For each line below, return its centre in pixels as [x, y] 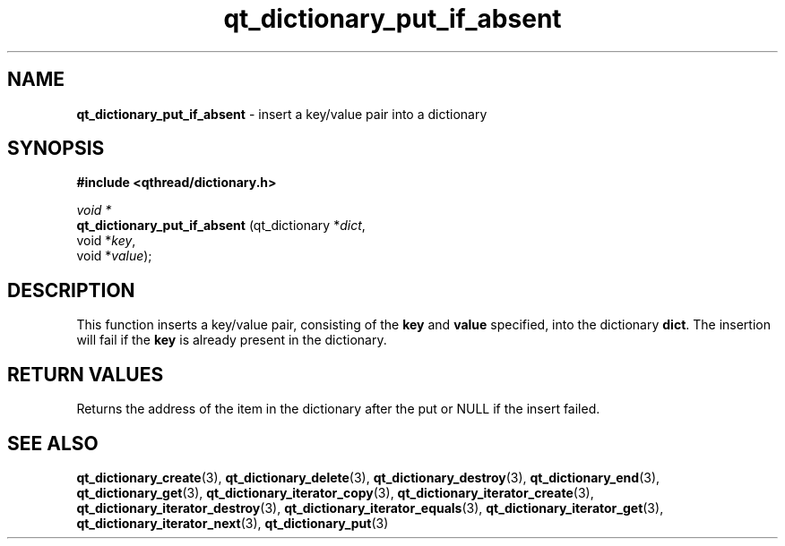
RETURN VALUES [86, 374]
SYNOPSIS [56, 149]
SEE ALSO [53, 443]
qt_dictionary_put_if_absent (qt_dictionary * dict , [221, 226]
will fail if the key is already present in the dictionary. [232, 340]
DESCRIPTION [71, 290]
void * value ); [114, 256]
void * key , [106, 241]
